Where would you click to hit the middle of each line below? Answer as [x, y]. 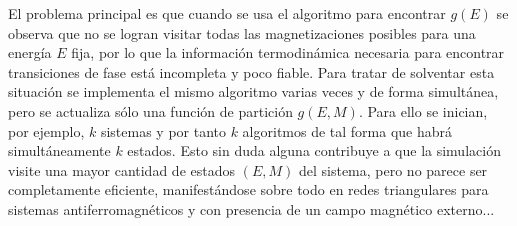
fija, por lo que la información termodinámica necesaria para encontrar [288, 52]
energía [30, 52]
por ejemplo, [46, 130]
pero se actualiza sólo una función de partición [150, 110]
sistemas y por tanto [163, 130]
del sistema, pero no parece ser [393, 169]
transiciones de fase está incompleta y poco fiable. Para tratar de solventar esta [251, 71]
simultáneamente [59, 150]
